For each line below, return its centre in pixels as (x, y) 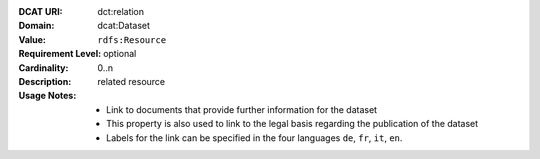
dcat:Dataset (123, 26)
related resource (131, 81)
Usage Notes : (47, 96)
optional (120, 54)
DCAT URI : (41, 11)
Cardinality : (43, 67)
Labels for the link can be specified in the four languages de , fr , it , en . (254, 137)
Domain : (36, 26)
